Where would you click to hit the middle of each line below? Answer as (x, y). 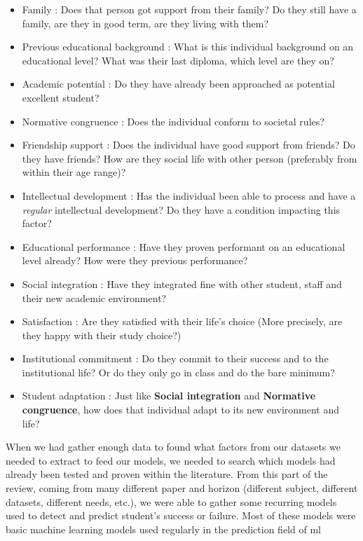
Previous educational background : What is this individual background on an (188, 47)
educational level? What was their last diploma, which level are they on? (178, 60)
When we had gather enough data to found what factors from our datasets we (173, 447)
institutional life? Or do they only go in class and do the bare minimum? (178, 372)
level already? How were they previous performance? (135, 260)
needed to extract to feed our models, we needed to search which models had (171, 460)
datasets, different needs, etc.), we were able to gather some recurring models (171, 501)
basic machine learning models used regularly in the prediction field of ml (163, 529)
